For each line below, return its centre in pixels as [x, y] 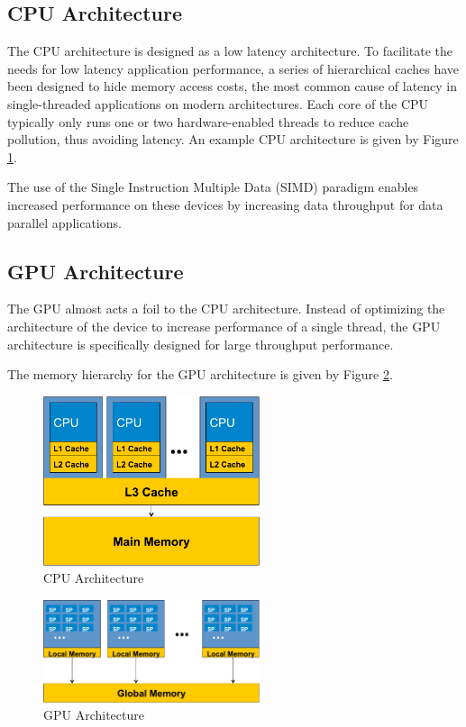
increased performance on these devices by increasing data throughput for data [225, 204]
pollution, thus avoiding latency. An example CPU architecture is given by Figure [233, 139]
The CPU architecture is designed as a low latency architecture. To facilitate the [230, 51]
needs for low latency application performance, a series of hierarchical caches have [233, 68]
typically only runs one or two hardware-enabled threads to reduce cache [208, 121]
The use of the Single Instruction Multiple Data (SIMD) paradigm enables [213, 187]
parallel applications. [64, 222]
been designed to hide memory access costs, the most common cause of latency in [233, 86]
